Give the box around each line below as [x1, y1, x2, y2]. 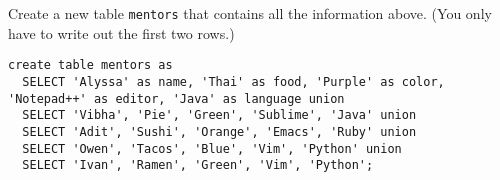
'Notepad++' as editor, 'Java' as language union [8, 91, 345, 106]
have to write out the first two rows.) [8, 22, 235, 43]
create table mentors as [8, 58, 173, 73]
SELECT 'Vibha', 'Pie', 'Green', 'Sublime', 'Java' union [22, 108, 417, 123]
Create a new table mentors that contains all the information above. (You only [8, 3, 492, 23]
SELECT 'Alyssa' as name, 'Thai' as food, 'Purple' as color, [22, 74, 445, 89]
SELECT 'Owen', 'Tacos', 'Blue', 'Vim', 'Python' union [22, 141, 402, 156]
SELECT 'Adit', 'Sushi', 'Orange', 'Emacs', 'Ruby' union [22, 124, 417, 139]
